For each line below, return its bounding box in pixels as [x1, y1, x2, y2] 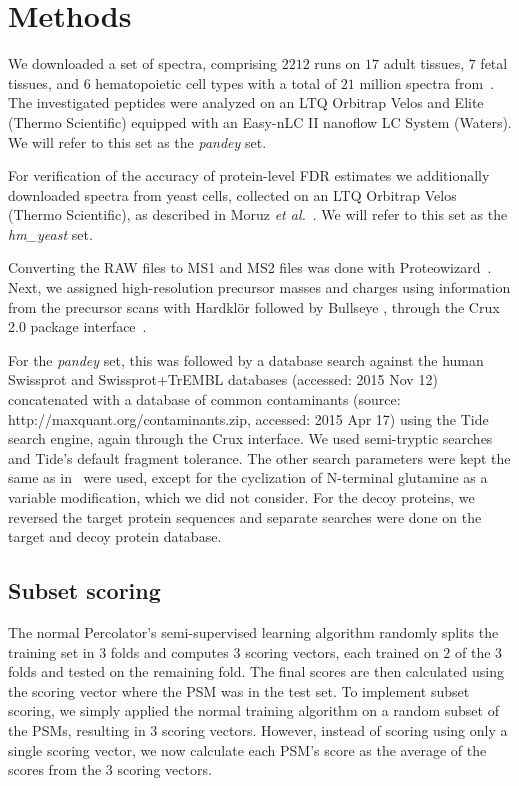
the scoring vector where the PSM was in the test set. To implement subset [8, 680, 470, 701]
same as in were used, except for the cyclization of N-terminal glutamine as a [8, 467, 488, 488]
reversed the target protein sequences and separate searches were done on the [8, 506, 482, 527]
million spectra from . [359, 72, 495, 93]
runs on [314, 53, 361, 74]
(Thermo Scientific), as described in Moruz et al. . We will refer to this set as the [8, 204, 508, 225]
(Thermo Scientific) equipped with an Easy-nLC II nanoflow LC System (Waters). [8, 111, 512, 132]
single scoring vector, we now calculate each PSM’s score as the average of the [8, 739, 487, 760]
